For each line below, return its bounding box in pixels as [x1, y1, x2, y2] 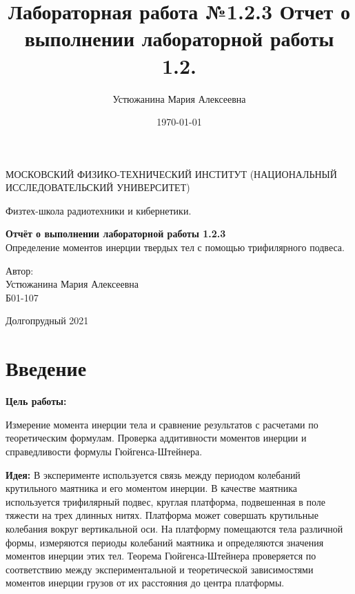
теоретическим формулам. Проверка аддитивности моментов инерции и [6, 430, 307, 445]
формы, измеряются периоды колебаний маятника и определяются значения [6, 535, 324, 549]
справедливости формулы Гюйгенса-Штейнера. [6, 444, 203, 458]
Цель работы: [6, 394, 67, 408]
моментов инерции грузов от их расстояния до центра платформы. [6, 575, 285, 590]
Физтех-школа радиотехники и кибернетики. [6, 203, 192, 217]
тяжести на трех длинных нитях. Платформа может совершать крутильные [6, 508, 318, 522]
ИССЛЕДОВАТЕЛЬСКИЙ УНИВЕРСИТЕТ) [6, 180, 190, 195]
